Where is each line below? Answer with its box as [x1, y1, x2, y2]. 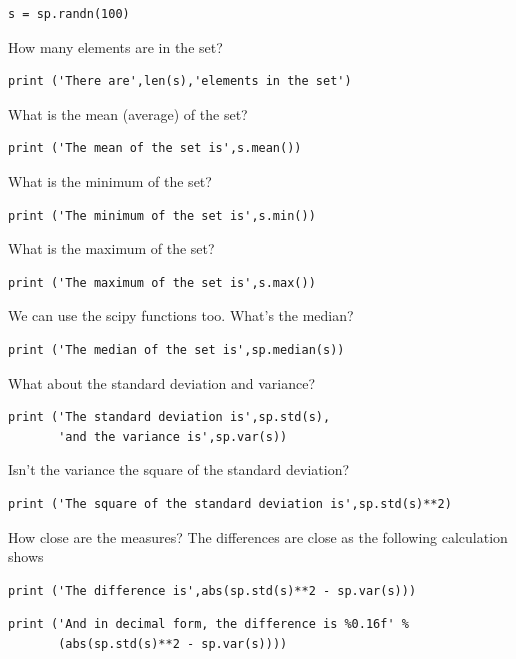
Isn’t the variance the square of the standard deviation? [8, 459, 350, 480]
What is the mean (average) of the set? [8, 103, 248, 124]
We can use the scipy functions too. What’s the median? [8, 305, 354, 326]
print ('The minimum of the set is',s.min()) [8, 208, 316, 223]
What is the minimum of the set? [8, 170, 212, 191]
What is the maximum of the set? [8, 238, 215, 259]
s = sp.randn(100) [8, 7, 130, 21]
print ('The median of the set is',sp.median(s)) [8, 342, 345, 357]
